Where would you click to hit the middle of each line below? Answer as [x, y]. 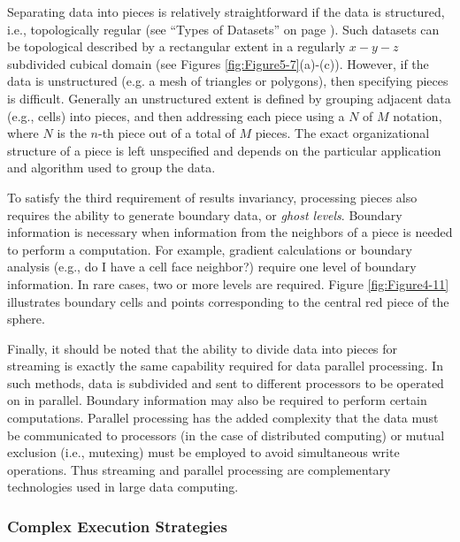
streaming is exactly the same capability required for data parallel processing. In [225, 366]
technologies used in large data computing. [123, 487]
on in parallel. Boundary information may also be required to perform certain [217, 400]
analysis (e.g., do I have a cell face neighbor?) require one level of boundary [212, 267]
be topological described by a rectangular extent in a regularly [176, 46]
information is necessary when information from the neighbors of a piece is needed [230, 232]
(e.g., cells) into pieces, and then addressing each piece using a [176, 115]
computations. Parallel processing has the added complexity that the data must [223, 418]
